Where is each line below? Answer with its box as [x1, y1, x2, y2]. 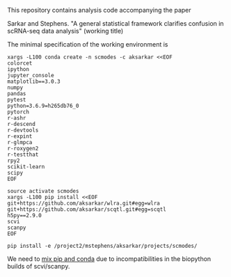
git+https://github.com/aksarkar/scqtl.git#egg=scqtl [7, 206, 167, 213]
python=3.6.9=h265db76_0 [7, 102, 79, 109]
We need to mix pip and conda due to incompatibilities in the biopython [7, 255, 212, 263]
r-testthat [7, 151, 39, 158]
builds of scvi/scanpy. [7, 262, 70, 270]
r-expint [7, 133, 33, 140]
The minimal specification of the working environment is [7, 40, 168, 48]
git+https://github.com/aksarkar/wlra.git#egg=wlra [7, 200, 160, 207]
